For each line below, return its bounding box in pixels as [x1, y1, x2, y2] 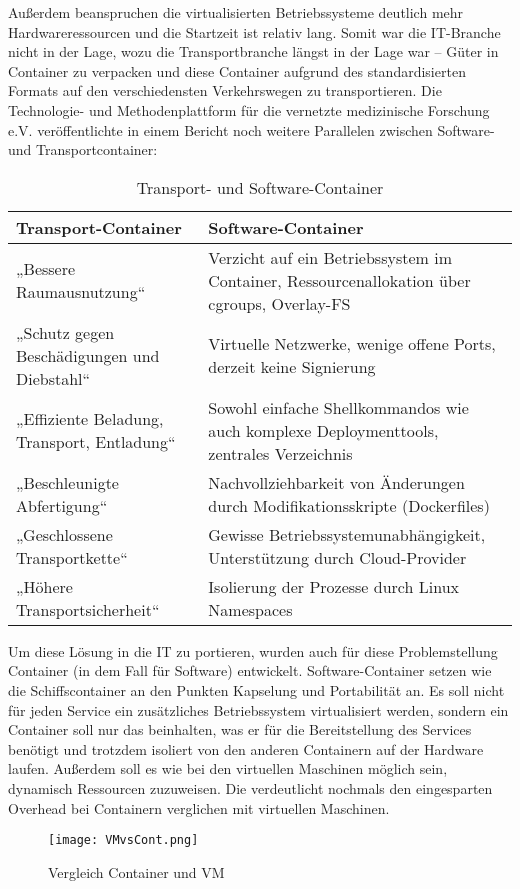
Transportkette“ [16, 545, 128, 569]
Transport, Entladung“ [16, 430, 176, 454]
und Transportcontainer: [8, 139, 158, 160]
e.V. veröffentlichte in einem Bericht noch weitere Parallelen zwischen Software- [8, 119, 495, 140]
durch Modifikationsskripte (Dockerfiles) [208, 493, 490, 517]
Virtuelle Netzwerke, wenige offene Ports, [208, 332, 496, 356]
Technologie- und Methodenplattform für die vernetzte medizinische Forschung [8, 99, 490, 120]
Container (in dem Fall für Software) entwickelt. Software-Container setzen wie [8, 660, 492, 681]
